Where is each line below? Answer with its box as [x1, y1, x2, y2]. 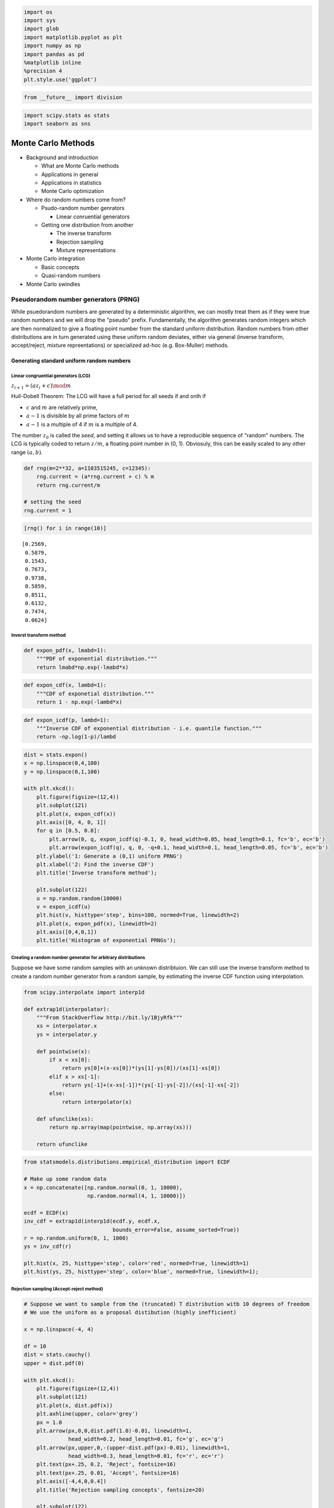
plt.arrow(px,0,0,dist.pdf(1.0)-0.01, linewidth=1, [36, 1427, 193, 1434]
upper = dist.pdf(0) [23, 1360, 84, 1366]
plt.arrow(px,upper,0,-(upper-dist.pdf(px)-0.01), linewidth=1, [36, 1444, 230, 1451]
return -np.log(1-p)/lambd [36, 733, 117, 740]
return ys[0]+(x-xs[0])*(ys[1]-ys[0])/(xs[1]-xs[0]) [61, 1065, 221, 1072]
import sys [23, 17, 56, 24]
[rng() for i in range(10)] [23, 525, 107, 532]
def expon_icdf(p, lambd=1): [23, 717, 110, 723]
